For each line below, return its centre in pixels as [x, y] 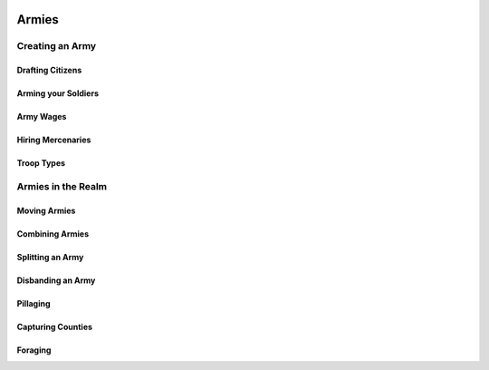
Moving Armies [46, 210]
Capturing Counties [55, 326]
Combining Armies [53, 234]
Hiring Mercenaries [54, 140]
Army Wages [42, 117]
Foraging [34, 350]
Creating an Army [57, 46]
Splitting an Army [50, 257]
